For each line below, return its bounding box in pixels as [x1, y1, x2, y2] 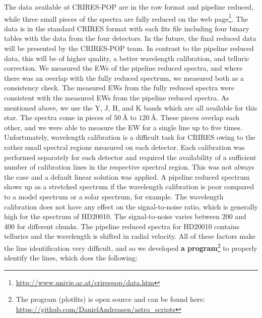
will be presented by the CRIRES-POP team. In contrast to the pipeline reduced [4, 43, 254, 54]
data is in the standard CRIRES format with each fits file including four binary [4, 23, 249, 33]
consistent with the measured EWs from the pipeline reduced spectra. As [4, 92, 229, 102]
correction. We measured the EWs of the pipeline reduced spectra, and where [4, 63, 243, 73]
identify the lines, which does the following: [4, 252, 138, 263]
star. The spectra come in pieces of [4, 112, 112, 123]
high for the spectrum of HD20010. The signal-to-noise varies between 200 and [4, 211, 246, 222]
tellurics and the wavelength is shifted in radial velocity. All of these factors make [4, 231, 256, 241]
